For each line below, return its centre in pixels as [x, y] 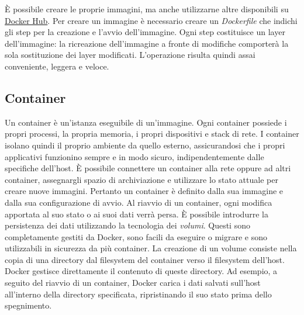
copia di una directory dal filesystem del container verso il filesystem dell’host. [145, 259]
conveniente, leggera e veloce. [57, 66]
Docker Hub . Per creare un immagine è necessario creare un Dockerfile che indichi [151, 20]
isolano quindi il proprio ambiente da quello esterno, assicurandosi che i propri [145, 145]
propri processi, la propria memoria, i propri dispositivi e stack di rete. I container [152, 134]
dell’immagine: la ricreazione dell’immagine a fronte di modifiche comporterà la [147, 43]
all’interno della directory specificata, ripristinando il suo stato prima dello [138, 294]
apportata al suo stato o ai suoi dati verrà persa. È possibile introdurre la [137, 214]
